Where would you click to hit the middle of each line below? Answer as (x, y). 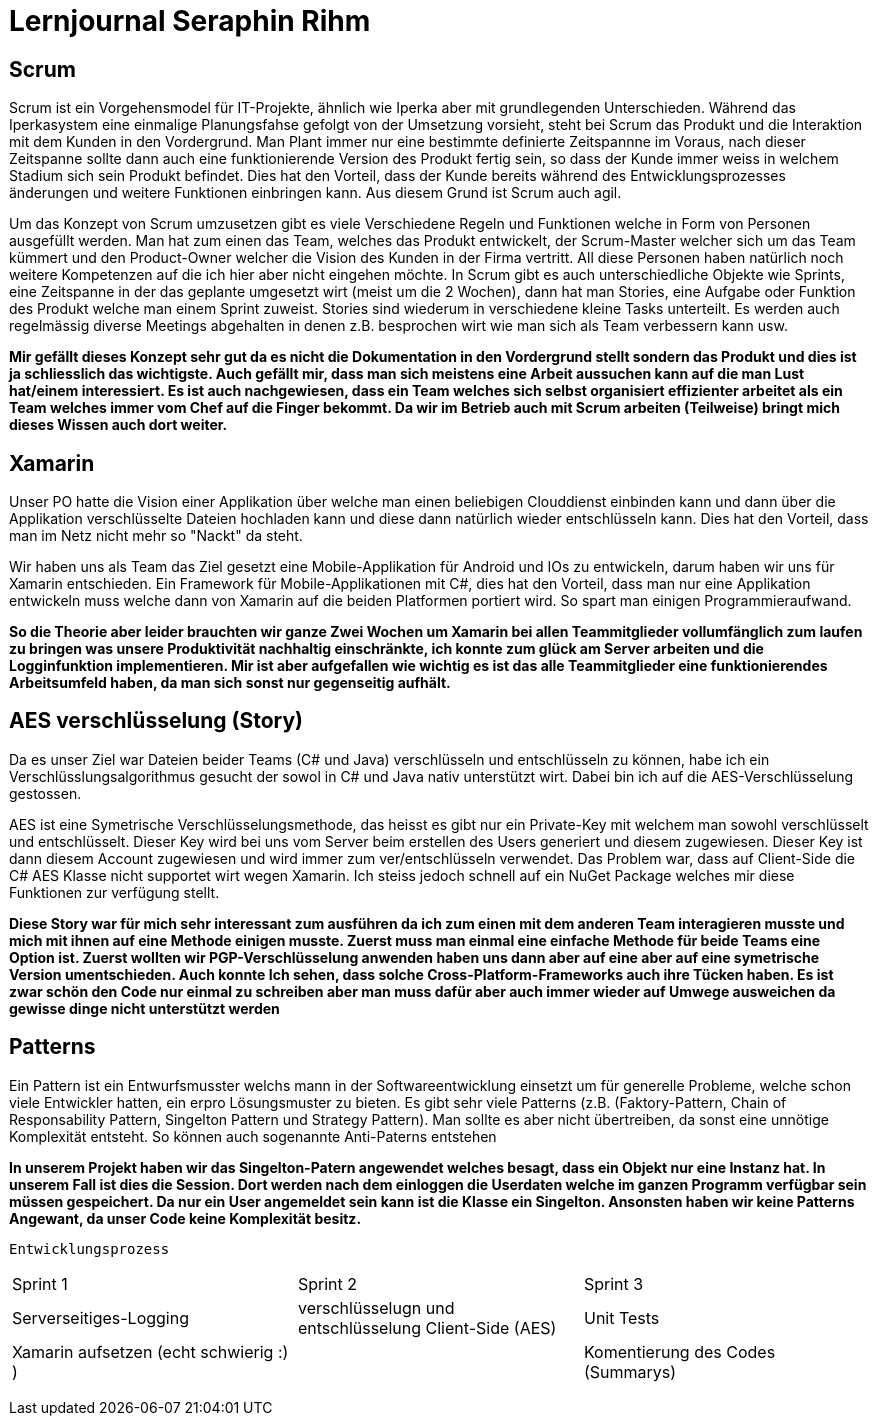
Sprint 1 (40, 1283)
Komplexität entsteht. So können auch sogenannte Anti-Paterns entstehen (253, 1136)
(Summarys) (630, 1371)
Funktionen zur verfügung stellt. (114, 892)
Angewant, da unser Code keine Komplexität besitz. (185, 1218)
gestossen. (45, 793)
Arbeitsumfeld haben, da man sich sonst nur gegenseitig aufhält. (230, 683)
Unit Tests (621, 1317)
